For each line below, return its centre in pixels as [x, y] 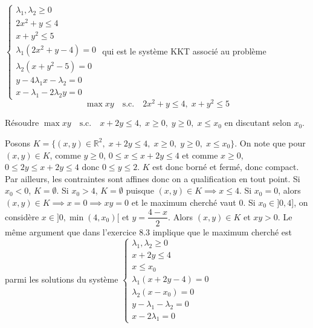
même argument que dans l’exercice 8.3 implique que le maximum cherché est [149, 231]
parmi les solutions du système [62, 279]
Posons [18, 143]
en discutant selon [258, 123]
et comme [200, 155]
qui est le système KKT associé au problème [184, 51]
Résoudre [22, 123]
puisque [140, 190]
